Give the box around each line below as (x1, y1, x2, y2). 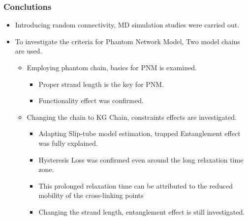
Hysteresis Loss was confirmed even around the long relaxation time (38, 154, 244, 165)
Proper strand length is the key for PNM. (38, 79, 164, 89)
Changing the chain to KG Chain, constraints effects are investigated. (27, 111, 237, 122)
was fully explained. (38, 137, 98, 148)
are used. (15, 46, 42, 56)
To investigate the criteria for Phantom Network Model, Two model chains (15, 36, 240, 46)
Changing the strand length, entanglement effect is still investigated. (38, 206, 245, 217)
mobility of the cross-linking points (38, 190, 144, 200)
